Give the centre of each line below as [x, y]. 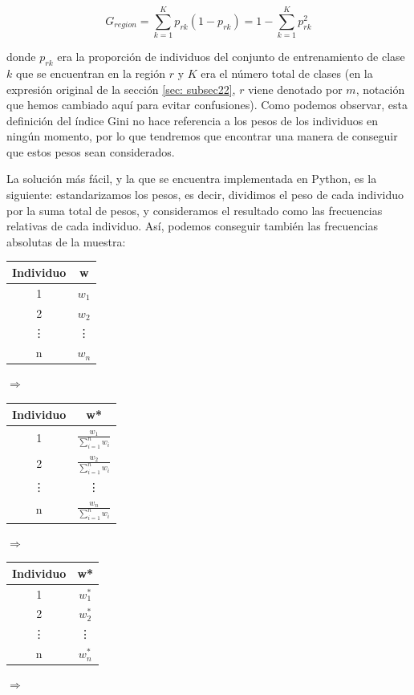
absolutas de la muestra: [66, 241]
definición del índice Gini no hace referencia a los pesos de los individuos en [192, 120]
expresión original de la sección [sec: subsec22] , [121, 89]
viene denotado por [295, 89]
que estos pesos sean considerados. [91, 151]
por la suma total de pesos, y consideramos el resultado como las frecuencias [195, 210]
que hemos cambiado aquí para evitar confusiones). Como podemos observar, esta [207, 105]
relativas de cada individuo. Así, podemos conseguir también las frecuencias [192, 226]
